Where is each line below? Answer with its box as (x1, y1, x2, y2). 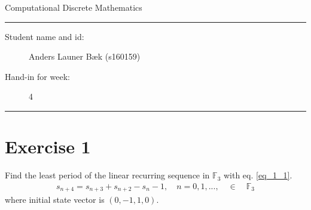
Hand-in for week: (5, 70, 70, 82)
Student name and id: (5, 30, 84, 42)
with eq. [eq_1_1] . (223, 169, 292, 181)
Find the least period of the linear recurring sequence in (5, 169, 210, 181)
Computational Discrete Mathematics (5, 1, 142, 13)
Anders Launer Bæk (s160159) (29, 50, 141, 63)
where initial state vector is (5, 193, 105, 206)
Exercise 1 (5, 134, 91, 159)
